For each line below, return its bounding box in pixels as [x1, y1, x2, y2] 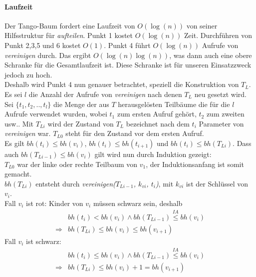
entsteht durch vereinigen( [35, 178, 116, 188]
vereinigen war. [4, 128, 51, 138]
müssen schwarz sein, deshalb [93, 197, 183, 208]
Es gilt [4, 137, 24, 148]
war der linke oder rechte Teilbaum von [17, 158, 138, 169]
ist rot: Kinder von [26, 197, 83, 208]
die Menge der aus [53, 98, 109, 109]
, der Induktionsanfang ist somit [146, 158, 244, 169]
